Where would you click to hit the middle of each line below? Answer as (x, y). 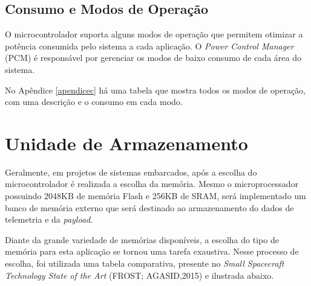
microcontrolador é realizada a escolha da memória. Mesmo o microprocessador (152, 184)
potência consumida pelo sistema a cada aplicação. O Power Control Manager (149, 46)
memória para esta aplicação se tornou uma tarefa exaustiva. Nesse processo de (152, 251)
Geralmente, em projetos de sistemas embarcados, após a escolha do (131, 172)
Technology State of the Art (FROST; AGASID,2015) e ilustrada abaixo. (139, 275)
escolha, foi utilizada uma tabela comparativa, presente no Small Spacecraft (145, 263)
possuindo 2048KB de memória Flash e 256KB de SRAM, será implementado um (155, 196)
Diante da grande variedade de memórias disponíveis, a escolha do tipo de (142, 239)
